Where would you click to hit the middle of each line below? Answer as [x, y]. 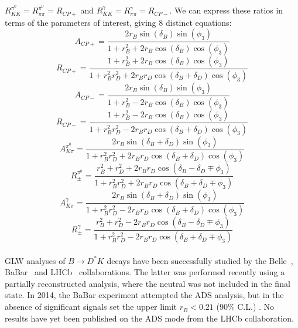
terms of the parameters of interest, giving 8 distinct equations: [118, 22]
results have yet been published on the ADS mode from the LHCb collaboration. [149, 318]
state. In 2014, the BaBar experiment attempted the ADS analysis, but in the [144, 295]
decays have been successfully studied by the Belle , [200, 260]
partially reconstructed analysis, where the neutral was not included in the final [148, 283]
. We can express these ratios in [226, 10]
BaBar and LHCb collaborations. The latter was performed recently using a [145, 272]
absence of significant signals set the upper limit [91, 307]
